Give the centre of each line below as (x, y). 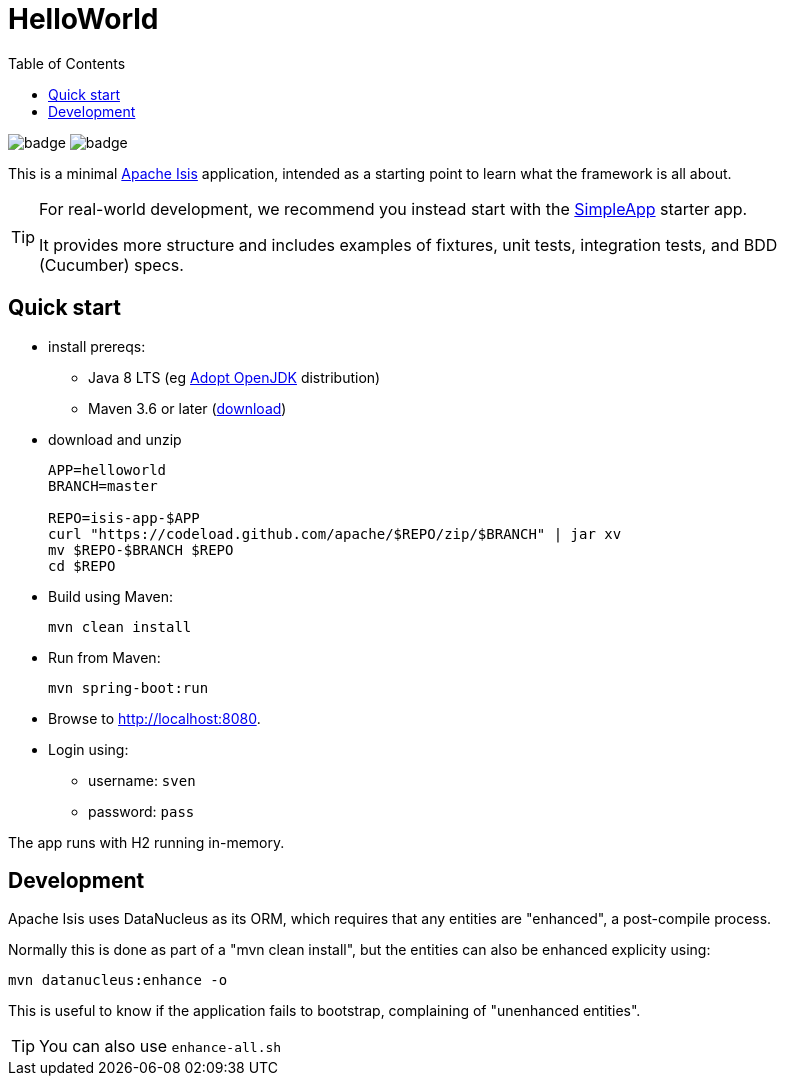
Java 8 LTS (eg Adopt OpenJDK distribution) (234, 377)
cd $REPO (82, 565)
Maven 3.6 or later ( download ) (187, 408)
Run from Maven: (104, 657)
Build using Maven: (110, 596)
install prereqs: (97, 346)
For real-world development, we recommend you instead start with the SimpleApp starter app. (393, 208)
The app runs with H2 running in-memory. (146, 842)
